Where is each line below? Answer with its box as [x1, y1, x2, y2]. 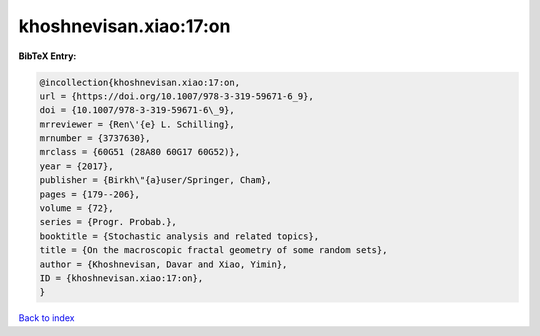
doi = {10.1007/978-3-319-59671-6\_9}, [39, 105, 235, 116]
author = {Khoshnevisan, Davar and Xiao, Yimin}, [39, 258, 288, 270]
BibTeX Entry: [18, 50, 77, 62]
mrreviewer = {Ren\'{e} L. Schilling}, [39, 118, 235, 130]
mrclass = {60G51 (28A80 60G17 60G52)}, [39, 146, 240, 158]
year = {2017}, [39, 160, 114, 172]
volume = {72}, [39, 203, 114, 214]
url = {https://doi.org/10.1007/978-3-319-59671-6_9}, [39, 90, 314, 102]
